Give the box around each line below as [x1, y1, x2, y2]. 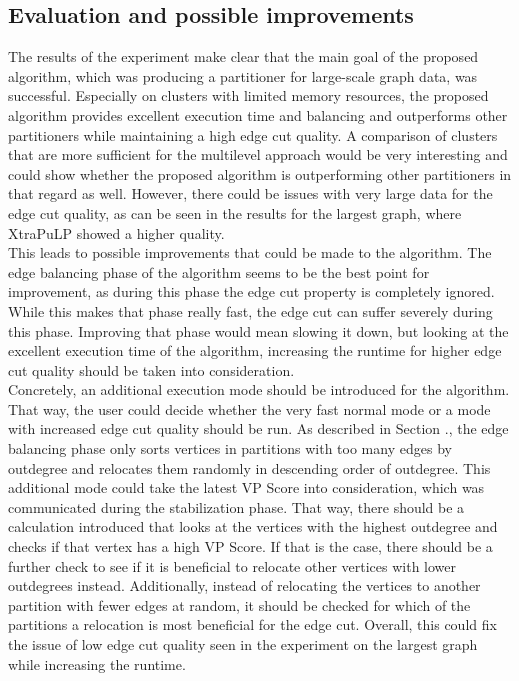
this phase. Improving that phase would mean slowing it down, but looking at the [8, 320, 509, 341]
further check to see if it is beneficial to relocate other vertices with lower [8, 555, 457, 576]
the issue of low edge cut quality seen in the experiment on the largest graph [8, 634, 478, 655]
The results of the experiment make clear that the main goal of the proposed [8, 46, 479, 67]
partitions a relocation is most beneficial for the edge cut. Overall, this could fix [8, 614, 497, 635]
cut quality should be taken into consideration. [8, 359, 295, 380]
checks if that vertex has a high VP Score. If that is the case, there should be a [8, 536, 493, 557]
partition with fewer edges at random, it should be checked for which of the [8, 594, 471, 615]
